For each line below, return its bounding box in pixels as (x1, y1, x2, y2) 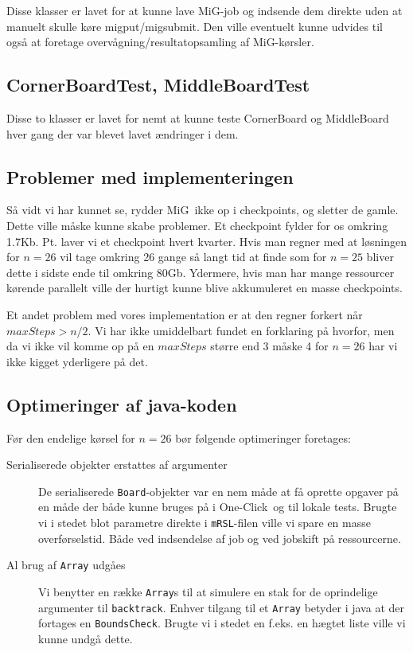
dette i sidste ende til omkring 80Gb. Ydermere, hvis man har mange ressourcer (6, 264, 395, 280)
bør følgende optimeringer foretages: (175, 429, 351, 446)
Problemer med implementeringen (6, 164, 294, 189)
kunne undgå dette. (38, 630, 133, 646)
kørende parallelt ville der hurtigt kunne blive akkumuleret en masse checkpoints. (6, 279, 403, 296)
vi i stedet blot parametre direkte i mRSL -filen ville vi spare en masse (38, 513, 371, 530)
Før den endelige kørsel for (6, 429, 135, 446)
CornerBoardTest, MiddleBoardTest (6, 72, 310, 97)
